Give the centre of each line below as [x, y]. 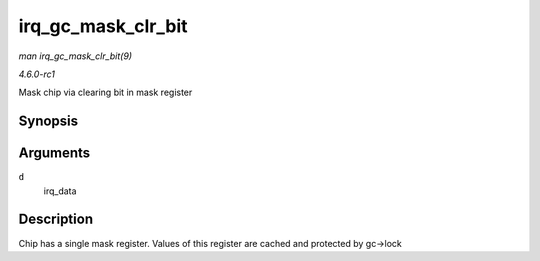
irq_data [60, 191]
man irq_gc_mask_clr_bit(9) [75, 56]
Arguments [54, 153]
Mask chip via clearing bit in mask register [105, 92]
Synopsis [48, 121]
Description [56, 219]
